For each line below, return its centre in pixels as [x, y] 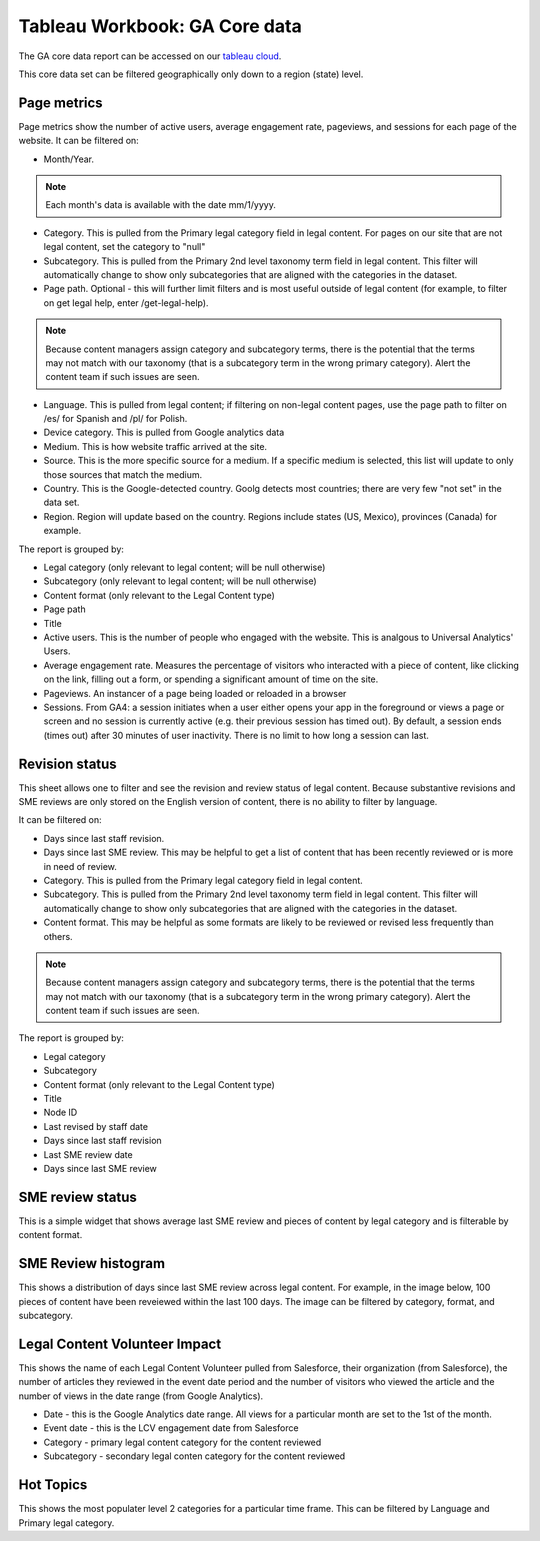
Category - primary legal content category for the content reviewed [182, 1442]
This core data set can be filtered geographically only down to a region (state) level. [191, 74]
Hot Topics [53, 1485]
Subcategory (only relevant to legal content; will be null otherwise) [180, 581]
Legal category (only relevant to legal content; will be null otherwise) [184, 567]
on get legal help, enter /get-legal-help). [126, 302]
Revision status [67, 763]
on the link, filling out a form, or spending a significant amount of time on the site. [211, 679]
